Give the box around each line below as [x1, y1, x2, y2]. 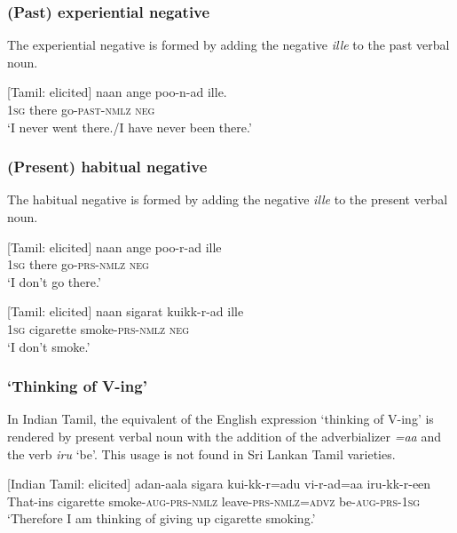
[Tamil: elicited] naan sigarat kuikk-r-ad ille [7, 302, 244, 321]
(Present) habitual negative [7, 155, 208, 178]
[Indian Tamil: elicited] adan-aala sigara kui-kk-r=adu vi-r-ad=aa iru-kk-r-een [7, 474, 431, 493]
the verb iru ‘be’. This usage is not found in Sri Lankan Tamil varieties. [7, 444, 396, 463]
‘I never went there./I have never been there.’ [7, 117, 252, 136]
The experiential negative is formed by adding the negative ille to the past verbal [7, 36, 450, 54]
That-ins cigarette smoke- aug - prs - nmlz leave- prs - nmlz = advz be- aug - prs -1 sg [7, 491, 421, 510]
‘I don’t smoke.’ [7, 337, 91, 355]
